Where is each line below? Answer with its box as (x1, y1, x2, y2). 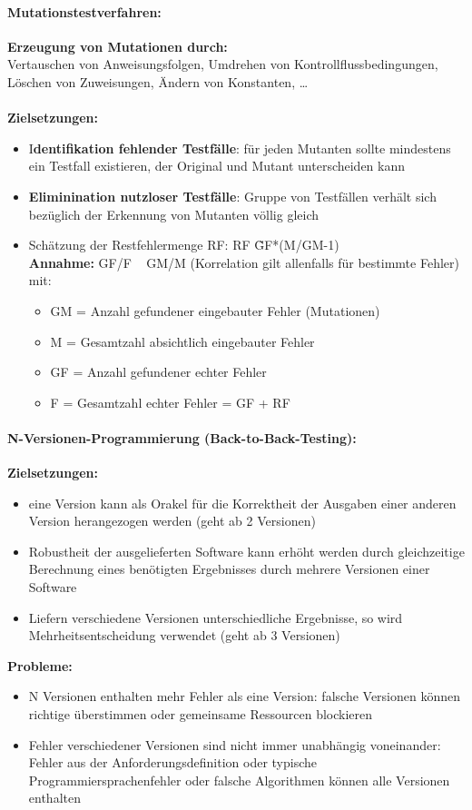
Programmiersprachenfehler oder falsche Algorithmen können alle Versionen (28, 770, 450, 789)
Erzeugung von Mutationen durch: (7, 36, 228, 55)
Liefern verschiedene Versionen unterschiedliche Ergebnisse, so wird (28, 607, 403, 627)
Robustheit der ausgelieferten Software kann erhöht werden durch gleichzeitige (28, 541, 465, 560)
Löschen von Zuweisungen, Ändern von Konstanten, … (7, 72, 309, 91)
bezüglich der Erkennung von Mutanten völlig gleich (28, 204, 319, 223)
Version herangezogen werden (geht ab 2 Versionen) (28, 511, 316, 530)
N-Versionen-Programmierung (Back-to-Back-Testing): (7, 428, 357, 447)
